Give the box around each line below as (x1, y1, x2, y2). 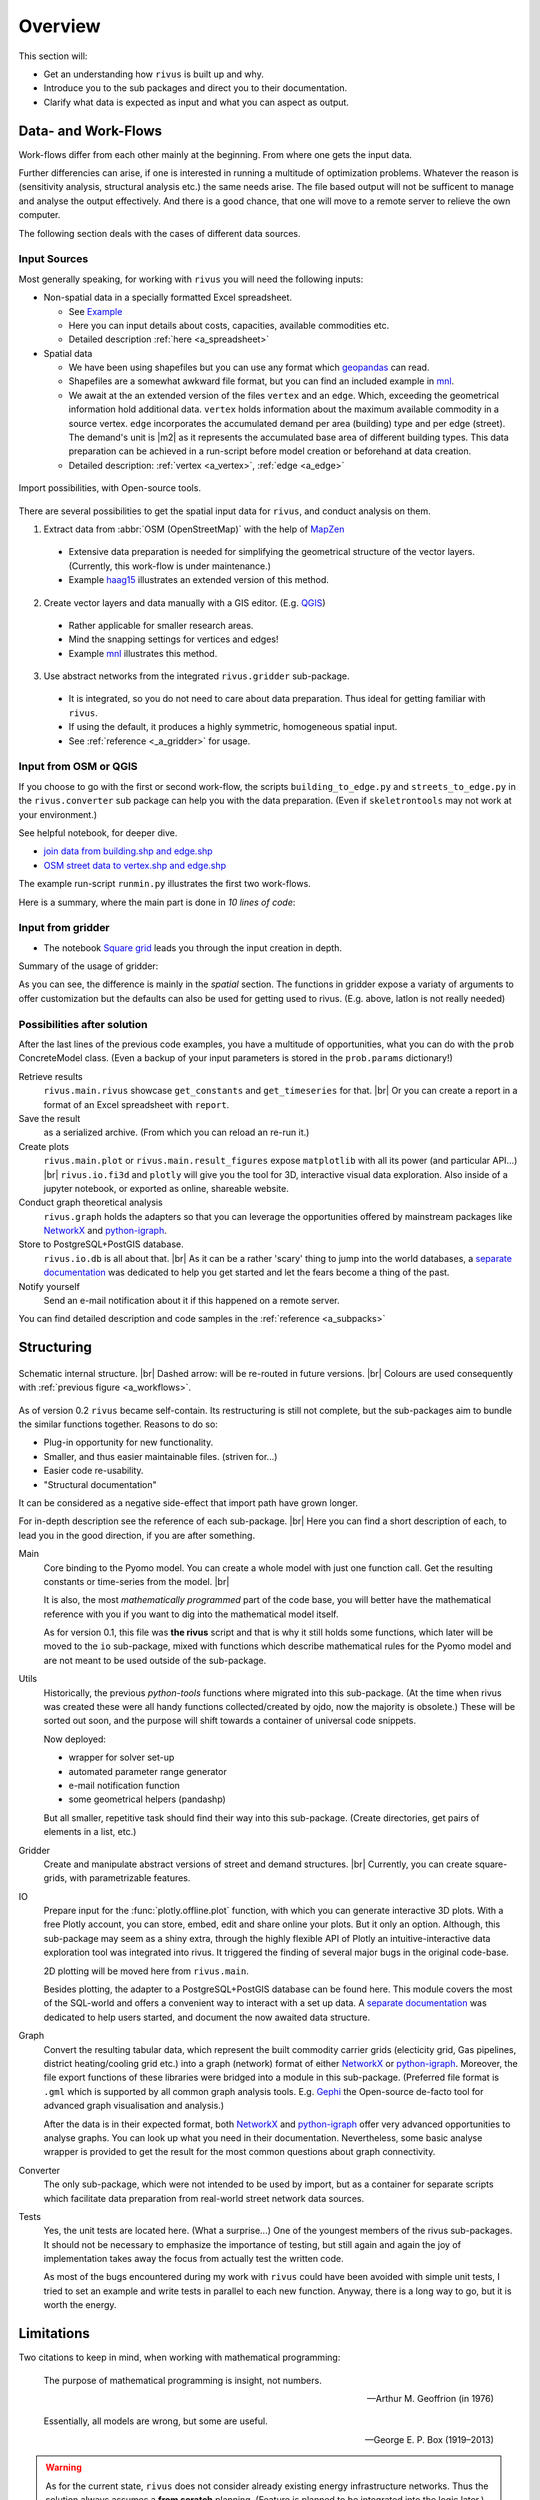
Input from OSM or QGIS (18, 760, 139, 774)
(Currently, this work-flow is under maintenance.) (68, 560, 272, 572)
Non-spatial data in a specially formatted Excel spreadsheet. (43, 291, 293, 304)
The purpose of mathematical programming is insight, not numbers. (43, 2374, 322, 2386)
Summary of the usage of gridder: (18, 960, 159, 972)
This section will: (18, 50, 88, 62)
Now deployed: (43, 1733, 107, 1745)
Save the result (18, 1112, 81, 1124)
